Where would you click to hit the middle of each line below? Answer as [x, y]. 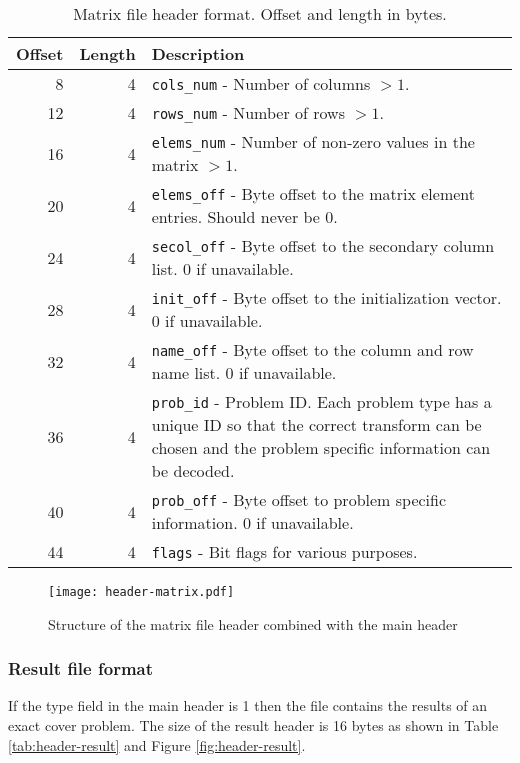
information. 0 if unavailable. [252, 522]
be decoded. [193, 470]
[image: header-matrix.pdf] [141, 592]
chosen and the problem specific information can [321, 447]
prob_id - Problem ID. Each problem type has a [321, 401]
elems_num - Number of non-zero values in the [313, 141]
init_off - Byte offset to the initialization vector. [326, 297]
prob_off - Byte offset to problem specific [299, 499]
